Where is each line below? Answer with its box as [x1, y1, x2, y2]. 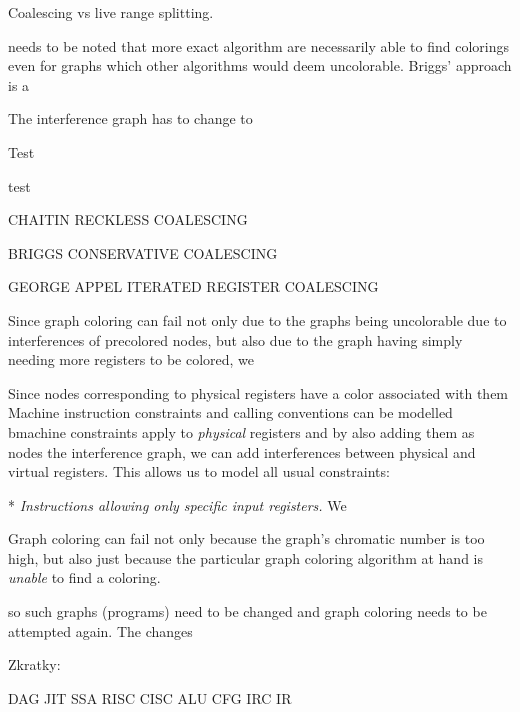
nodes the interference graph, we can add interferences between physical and [8, 441, 476, 462]
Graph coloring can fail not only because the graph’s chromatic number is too [8, 528, 485, 549]
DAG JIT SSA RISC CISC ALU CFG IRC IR [8, 687, 292, 708]
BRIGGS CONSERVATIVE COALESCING [8, 242, 278, 263]
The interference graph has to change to [8, 108, 253, 129]
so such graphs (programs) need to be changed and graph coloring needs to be [8, 601, 487, 622]
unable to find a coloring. [8, 567, 161, 588]
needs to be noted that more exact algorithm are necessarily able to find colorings [8, 35, 509, 56]
